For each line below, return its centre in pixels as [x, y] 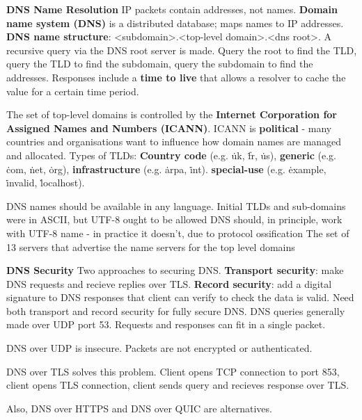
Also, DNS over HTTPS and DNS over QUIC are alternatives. [139, 408]
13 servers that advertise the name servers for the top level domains [151, 247]
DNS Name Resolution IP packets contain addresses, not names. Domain [172, 9]
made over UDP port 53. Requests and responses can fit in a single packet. [166, 324]
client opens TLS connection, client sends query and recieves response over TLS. [178, 385]
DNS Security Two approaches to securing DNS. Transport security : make [175, 270]
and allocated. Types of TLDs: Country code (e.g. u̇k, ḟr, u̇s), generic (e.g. [171, 155]
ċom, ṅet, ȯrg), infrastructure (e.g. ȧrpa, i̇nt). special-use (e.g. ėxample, [166, 169]
